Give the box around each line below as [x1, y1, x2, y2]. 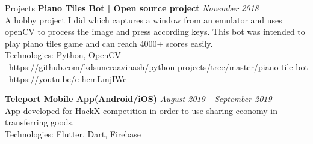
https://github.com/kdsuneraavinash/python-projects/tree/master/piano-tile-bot [9, 60, 308, 73]
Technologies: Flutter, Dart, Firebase [5, 127, 141, 140]
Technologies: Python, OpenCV [5, 49, 121, 61]
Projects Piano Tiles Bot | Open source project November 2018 [5, 2, 259, 14]
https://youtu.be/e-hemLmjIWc [9, 72, 127, 85]
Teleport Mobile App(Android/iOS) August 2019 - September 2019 [5, 92, 272, 105]
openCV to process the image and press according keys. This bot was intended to [5, 25, 305, 38]
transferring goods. [5, 116, 75, 128]
